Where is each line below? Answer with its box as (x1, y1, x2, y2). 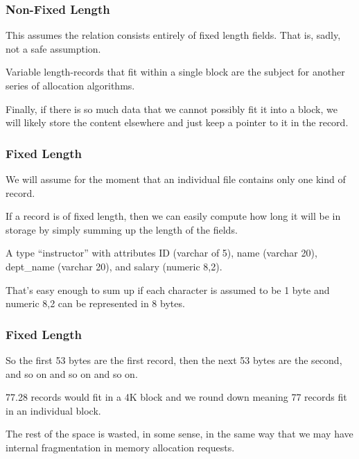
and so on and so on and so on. (6, 366, 138, 381)
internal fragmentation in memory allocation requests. (6, 440, 235, 454)
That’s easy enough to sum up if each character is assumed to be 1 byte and (6, 282, 330, 297)
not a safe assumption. (6, 41, 101, 55)
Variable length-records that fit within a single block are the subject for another (6, 64, 345, 79)
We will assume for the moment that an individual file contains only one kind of (6, 172, 346, 186)
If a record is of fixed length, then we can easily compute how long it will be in (6, 209, 341, 223)
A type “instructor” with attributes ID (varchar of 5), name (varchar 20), (6, 245, 317, 260)
